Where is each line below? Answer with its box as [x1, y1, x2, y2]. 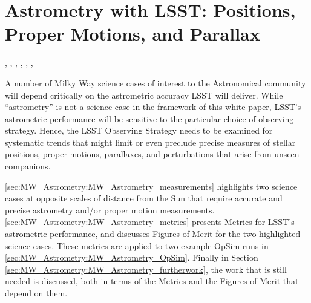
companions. [5, 160, 51, 172]
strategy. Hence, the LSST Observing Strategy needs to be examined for [5, 124, 273, 137]
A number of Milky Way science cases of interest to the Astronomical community [5, 76, 306, 89]
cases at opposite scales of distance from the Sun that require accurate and [5, 192, 283, 204]
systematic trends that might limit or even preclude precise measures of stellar [5, 135, 296, 148]
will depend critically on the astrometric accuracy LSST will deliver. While [5, 88, 283, 101]
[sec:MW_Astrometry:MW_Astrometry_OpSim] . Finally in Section [5, 251, 258, 264]
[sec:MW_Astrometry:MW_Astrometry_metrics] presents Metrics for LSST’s [5, 215, 295, 228]
